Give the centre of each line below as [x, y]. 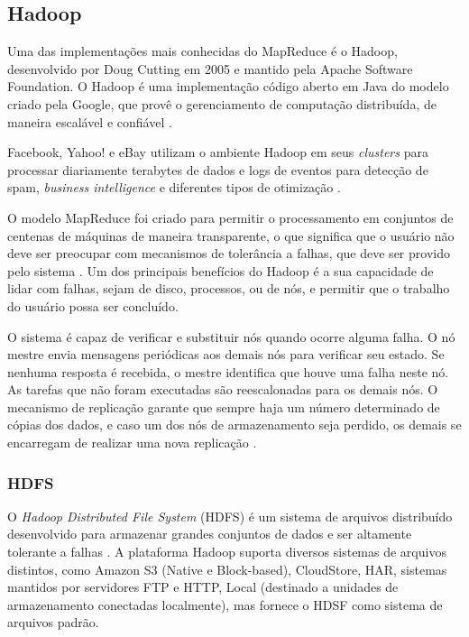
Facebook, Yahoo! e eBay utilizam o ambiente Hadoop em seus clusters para [218, 152]
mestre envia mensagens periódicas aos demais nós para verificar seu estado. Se [226, 354]
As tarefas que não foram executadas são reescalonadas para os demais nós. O [223, 389]
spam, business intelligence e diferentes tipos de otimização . [174, 187]
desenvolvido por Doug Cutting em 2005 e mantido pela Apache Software [210, 68]
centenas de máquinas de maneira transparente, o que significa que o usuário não [231, 235]
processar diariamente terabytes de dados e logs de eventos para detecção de [218, 169]
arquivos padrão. [53, 622]
